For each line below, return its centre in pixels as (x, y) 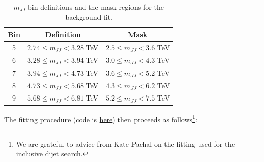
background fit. (89, 17)
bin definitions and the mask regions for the (96, 7)
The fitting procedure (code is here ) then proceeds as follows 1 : (101, 118)
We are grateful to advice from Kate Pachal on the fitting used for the (125, 143)
